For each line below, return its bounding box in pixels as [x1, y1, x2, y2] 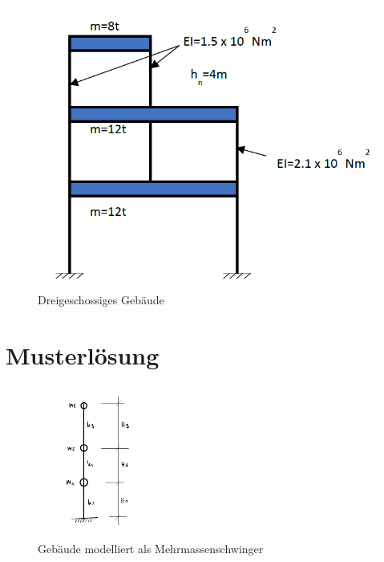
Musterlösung [6, 338, 160, 371]
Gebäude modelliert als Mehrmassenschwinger [38, 540, 264, 557]
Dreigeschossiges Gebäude [38, 291, 164, 308]
